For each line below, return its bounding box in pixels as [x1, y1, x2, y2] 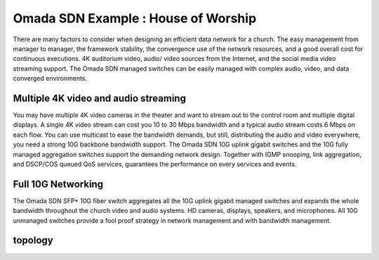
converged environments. [13, 74, 88, 83]
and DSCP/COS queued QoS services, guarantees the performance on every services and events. [13, 160, 297, 168]
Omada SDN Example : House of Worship [13, 11, 257, 26]
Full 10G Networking [13, 178, 104, 190]
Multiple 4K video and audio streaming [13, 92, 186, 104]
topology [13, 235, 53, 247]
